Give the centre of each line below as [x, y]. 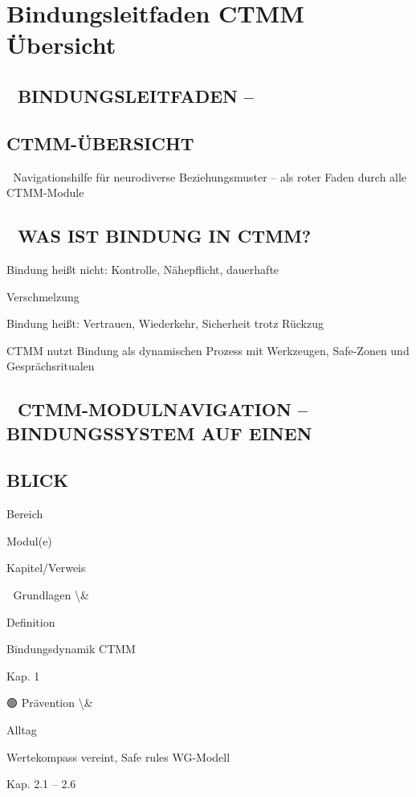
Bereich [25, 514]
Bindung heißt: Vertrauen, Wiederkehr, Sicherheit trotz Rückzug [165, 323]
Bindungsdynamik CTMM [71, 649]
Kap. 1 [23, 675]
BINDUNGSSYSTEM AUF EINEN [159, 433]
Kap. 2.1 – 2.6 [41, 784]
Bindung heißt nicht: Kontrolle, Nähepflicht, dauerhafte [143, 269]
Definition [31, 621]
